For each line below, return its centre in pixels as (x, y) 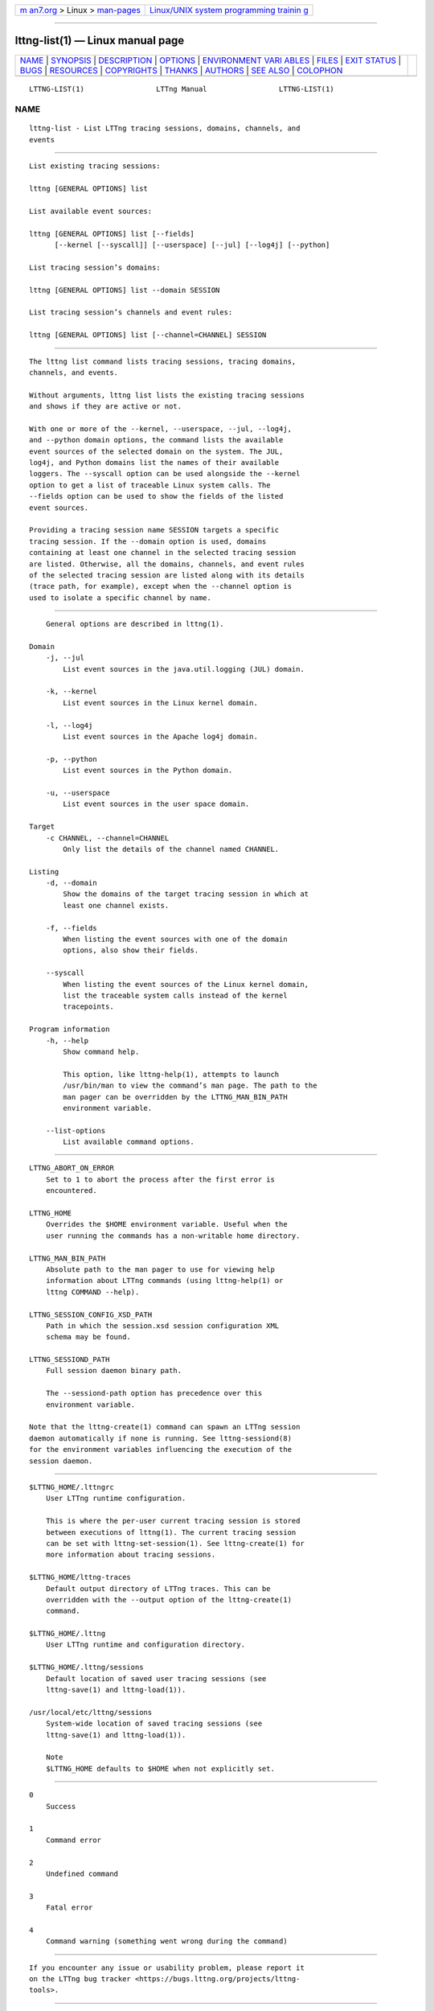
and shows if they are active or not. (106, 407)
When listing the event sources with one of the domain (176, 940)
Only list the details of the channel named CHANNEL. (171, 849)
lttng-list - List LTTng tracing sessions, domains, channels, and (165, 128)
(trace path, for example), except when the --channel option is (161, 586)
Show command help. (101, 1051)
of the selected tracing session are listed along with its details (167, 575)
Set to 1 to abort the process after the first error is (160, 1179)
